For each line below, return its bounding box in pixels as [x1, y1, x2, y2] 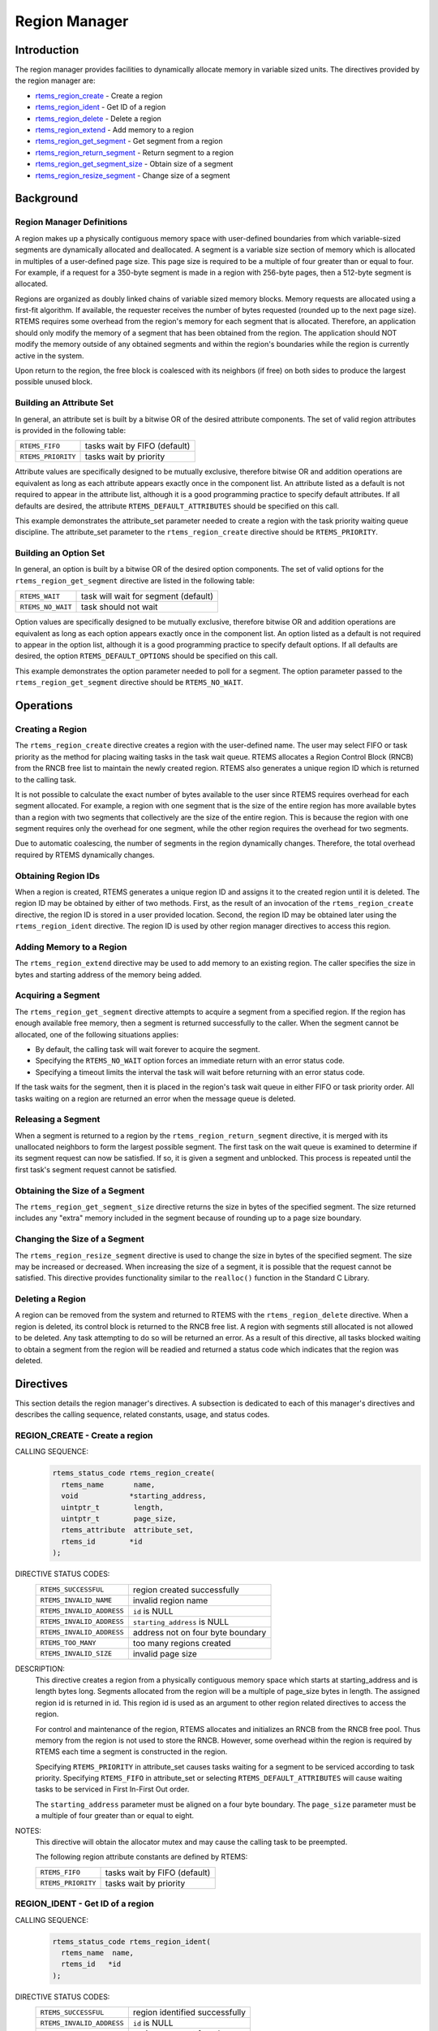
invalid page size [132, 1648, 198, 1659]
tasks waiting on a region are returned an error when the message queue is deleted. [15, 1093, 296, 1103]
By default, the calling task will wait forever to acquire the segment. [35, 1045, 260, 1054]
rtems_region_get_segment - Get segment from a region [35, 136, 223, 146]
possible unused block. [15, 377, 93, 387]
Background [15, 192, 79, 206]
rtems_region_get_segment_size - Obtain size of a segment [35, 159, 234, 169]
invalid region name [132, 1595, 208, 1606]
